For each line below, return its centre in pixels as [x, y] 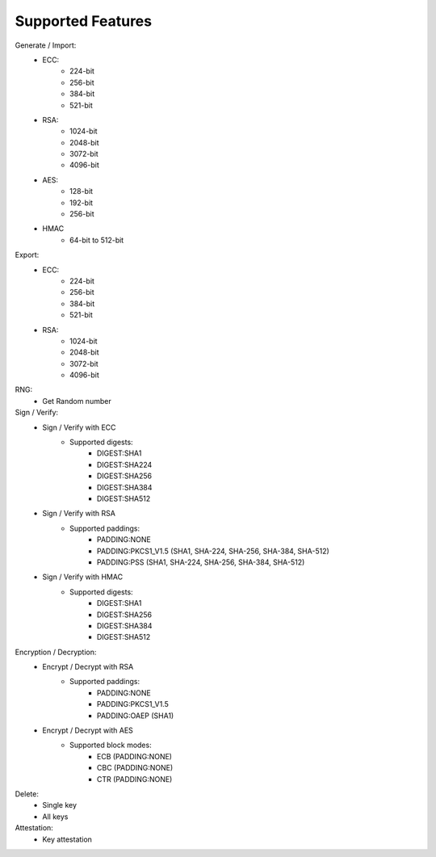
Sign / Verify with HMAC [83, 577]
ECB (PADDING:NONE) [135, 756]
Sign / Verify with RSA [79, 514]
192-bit [81, 203]
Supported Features [84, 21]
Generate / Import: [46, 45]
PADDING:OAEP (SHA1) [136, 716]
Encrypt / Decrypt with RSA [88, 667]
